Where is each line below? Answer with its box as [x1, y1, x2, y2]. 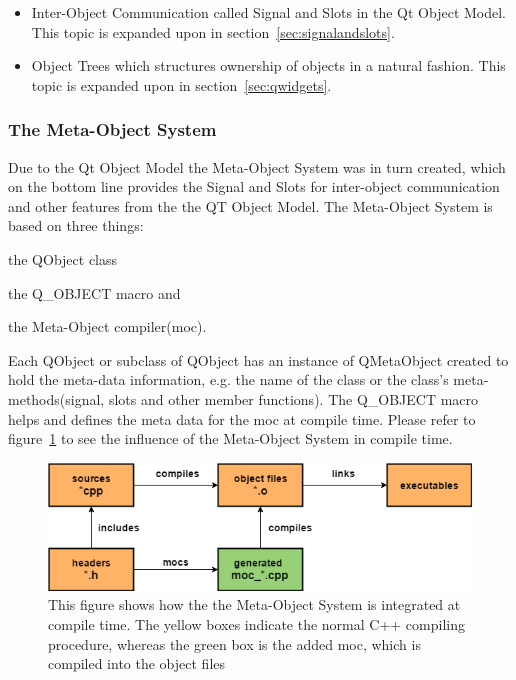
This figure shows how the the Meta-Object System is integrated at [48, 594, 461, 615]
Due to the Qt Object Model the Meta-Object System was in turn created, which [8, 156, 506, 177]
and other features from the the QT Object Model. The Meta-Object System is [8, 195, 493, 216]
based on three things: [8, 215, 144, 236]
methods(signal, [8, 388, 105, 409]
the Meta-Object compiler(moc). [8, 316, 207, 337]
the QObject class [8, 248, 118, 269]
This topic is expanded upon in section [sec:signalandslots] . [31, 21, 395, 42]
